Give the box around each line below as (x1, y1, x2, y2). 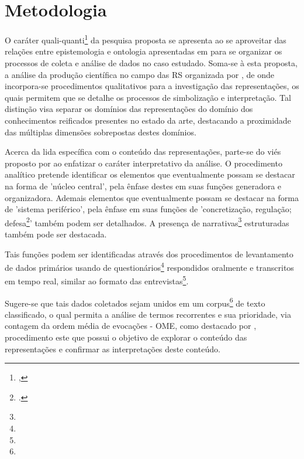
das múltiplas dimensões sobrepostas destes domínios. (5, 125, 196, 138)
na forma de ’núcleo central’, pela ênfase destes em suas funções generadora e (5, 179, 282, 192)
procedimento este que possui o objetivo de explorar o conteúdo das (5, 331, 247, 344)
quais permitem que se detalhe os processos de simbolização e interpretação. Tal (5, 91, 291, 103)
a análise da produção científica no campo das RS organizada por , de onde (5, 68, 274, 80)
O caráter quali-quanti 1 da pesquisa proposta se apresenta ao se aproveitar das (5, 32, 286, 46)
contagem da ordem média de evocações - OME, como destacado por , (5, 319, 257, 332)
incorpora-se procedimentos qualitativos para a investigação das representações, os (5, 80, 299, 92)
